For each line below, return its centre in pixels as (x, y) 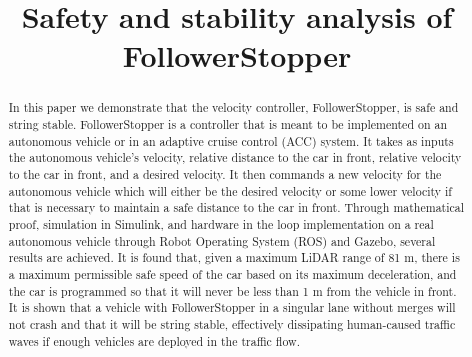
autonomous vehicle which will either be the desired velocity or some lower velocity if (230, 190)
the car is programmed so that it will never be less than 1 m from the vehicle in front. (232, 290)
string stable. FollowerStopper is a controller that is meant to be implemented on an (228, 124)
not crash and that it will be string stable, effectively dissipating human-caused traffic (232, 323)
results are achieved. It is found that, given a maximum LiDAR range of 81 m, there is (234, 257)
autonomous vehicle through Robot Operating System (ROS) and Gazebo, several (222, 240)
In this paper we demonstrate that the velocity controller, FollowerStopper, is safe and (233, 107)
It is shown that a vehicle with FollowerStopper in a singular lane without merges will (232, 307)
